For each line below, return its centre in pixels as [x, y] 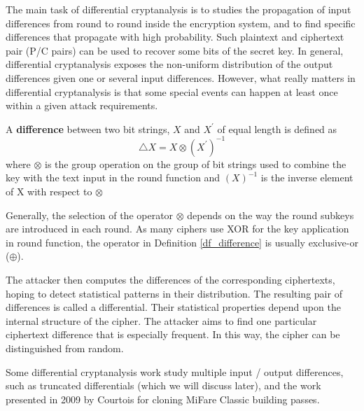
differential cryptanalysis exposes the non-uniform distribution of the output [169, 64]
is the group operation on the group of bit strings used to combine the [196, 163]
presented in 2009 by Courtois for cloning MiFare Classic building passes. [163, 399]
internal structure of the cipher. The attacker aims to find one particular [161, 320]
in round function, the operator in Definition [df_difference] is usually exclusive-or [182, 242]
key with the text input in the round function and [113, 177]
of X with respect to [49, 191]
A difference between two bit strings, [88, 128]
